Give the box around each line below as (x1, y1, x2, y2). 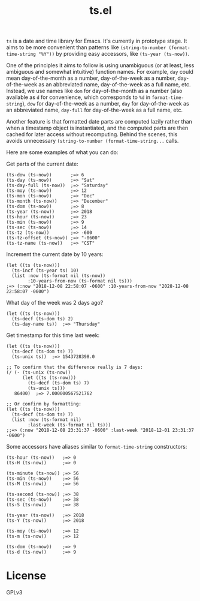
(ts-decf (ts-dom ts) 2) (11, 316, 74, 322)
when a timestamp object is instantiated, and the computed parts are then (6, 124, 189, 132)
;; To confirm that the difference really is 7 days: (6, 364, 144, 371)
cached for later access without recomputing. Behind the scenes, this (6, 131, 178, 138)
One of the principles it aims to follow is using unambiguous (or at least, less (6, 62, 195, 69)
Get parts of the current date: (6, 160, 79, 168)
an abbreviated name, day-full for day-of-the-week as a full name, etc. (6, 106, 183, 114)
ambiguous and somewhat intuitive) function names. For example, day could (6, 68, 193, 76)
